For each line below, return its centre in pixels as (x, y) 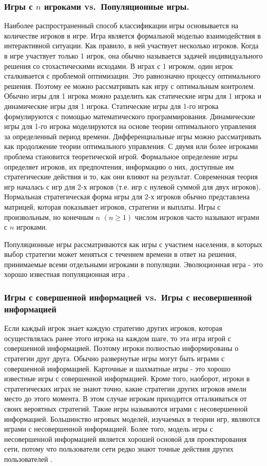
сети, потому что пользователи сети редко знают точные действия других (119, 449)
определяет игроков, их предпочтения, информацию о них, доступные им (119, 166)
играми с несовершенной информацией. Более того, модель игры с (109, 429)
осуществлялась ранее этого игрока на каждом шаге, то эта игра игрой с (118, 338)
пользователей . (28, 459)
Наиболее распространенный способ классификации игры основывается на (121, 25)
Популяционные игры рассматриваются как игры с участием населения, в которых (133, 244)
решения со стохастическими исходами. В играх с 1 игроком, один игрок (119, 66)
